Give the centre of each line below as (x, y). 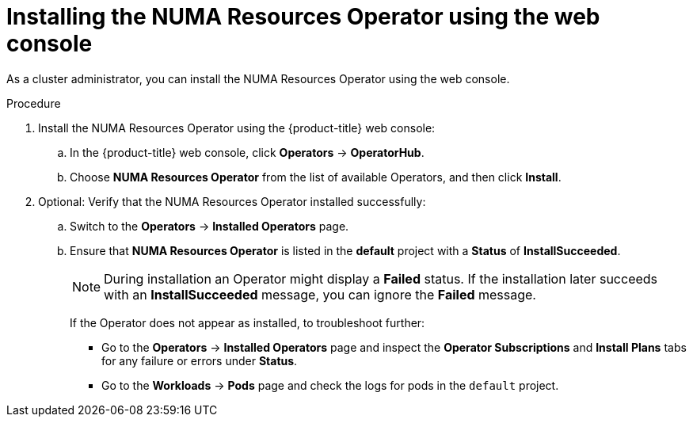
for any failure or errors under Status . (200, 360)
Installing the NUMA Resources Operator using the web (303, 17)
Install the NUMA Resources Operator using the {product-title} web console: (237, 128)
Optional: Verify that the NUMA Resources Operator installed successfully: (232, 201)
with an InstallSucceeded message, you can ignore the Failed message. (320, 294)
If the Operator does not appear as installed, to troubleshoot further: (247, 322)
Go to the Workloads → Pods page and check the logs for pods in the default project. (330, 385)
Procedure (34, 103)
